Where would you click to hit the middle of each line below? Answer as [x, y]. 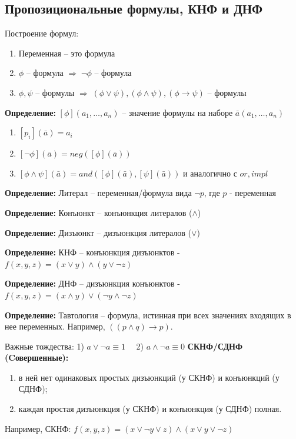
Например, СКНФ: [38, 428]
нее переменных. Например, [55, 326]
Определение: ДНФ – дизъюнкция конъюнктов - [92, 283]
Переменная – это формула [67, 53]
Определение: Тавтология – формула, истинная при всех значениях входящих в [148, 315]
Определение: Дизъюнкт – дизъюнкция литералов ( [98, 232]
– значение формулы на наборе [177, 112]
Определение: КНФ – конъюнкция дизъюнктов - [92, 252]
